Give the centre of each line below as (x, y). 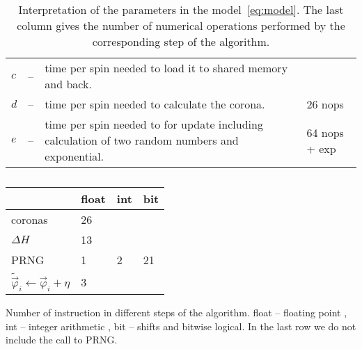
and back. (68, 84)
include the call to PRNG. (62, 340)
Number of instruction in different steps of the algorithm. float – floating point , (176, 313)
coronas (30, 219)
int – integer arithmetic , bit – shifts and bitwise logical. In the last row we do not (181, 326)
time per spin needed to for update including (154, 124)
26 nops (325, 104)
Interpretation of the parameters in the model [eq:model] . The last (181, 9)
